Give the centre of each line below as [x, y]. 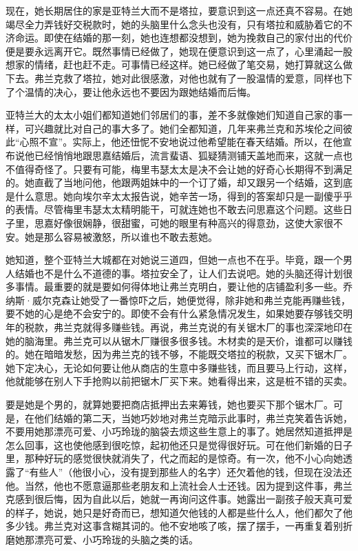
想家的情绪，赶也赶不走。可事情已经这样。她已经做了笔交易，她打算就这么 [174, 64]
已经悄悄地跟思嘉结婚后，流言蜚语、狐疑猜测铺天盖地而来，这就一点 [188, 155]
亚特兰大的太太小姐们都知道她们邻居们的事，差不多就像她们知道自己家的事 [174, 115]
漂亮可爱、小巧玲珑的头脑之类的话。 [116, 539]
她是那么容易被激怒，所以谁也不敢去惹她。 [121, 236]
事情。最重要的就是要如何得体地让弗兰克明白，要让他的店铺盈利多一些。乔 [183, 287]
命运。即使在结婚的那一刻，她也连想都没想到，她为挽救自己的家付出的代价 [183, 38]
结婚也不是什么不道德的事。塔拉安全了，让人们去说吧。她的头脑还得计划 [179, 273]
